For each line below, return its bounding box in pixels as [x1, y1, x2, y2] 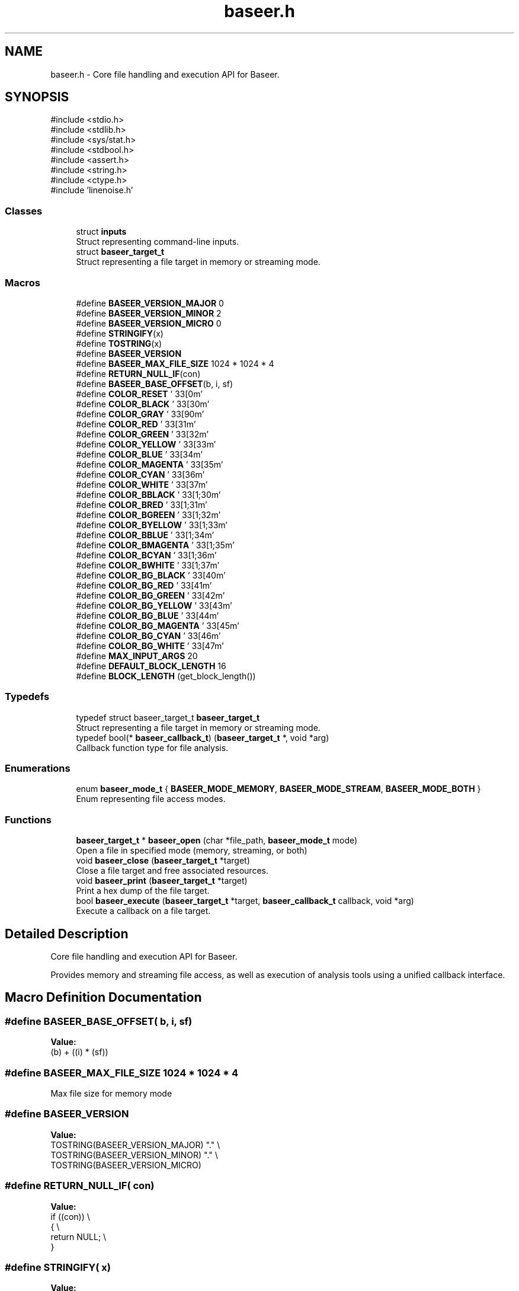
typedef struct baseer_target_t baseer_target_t [76, 712, 260, 723]
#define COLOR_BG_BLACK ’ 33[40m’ [76, 570, 226, 580]
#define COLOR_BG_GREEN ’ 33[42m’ [76, 590, 225, 600]
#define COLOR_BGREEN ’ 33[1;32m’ [76, 509, 221, 520]
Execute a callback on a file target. [76, 906, 211, 916]
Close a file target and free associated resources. [76, 865, 268, 876]
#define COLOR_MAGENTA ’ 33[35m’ [76, 459, 223, 469]
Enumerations [5, 762, 71, 775]
